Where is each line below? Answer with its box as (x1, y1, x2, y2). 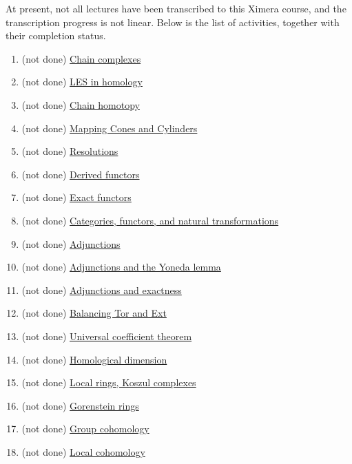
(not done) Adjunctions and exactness (21, 282, 182, 297)
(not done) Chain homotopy (21, 97, 140, 112)
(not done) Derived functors (21, 167, 140, 181)
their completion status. (6, 28, 106, 43)
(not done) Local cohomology (21, 444, 145, 458)
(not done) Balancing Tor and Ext (21, 306, 167, 320)
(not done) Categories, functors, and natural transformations (21, 213, 279, 227)
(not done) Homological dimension (21, 352, 167, 366)
